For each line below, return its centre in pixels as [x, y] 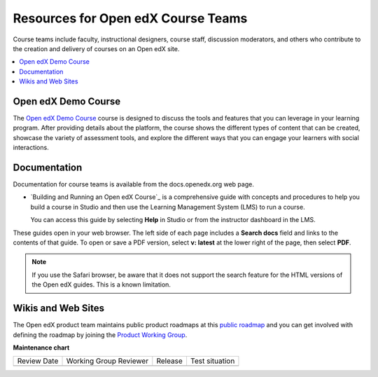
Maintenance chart [41, 348]
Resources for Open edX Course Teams [130, 18]
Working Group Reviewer [107, 361]
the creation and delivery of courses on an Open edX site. [96, 48]
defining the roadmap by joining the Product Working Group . [100, 335]
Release [170, 361]
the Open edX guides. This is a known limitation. [101, 285]
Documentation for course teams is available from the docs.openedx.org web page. [134, 184]
